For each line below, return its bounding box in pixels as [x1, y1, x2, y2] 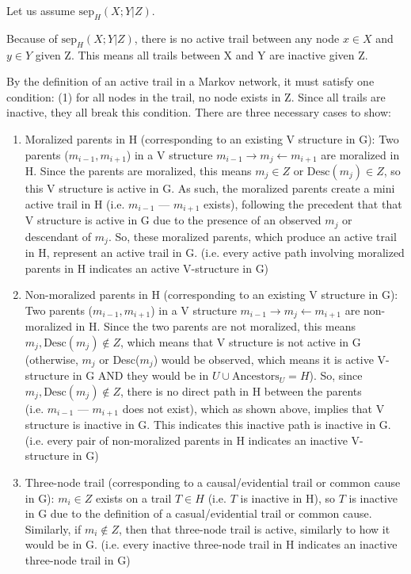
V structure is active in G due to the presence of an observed [25, 212, 322, 228]
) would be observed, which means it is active [153, 350, 374, 367]
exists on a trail [95, 489, 172, 506]
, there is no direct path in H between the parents [120, 382, 362, 399]
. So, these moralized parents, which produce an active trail [108, 228, 397, 244]
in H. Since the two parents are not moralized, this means [75, 318, 356, 335]
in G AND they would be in [72, 367, 209, 384]
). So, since [309, 367, 363, 384]
